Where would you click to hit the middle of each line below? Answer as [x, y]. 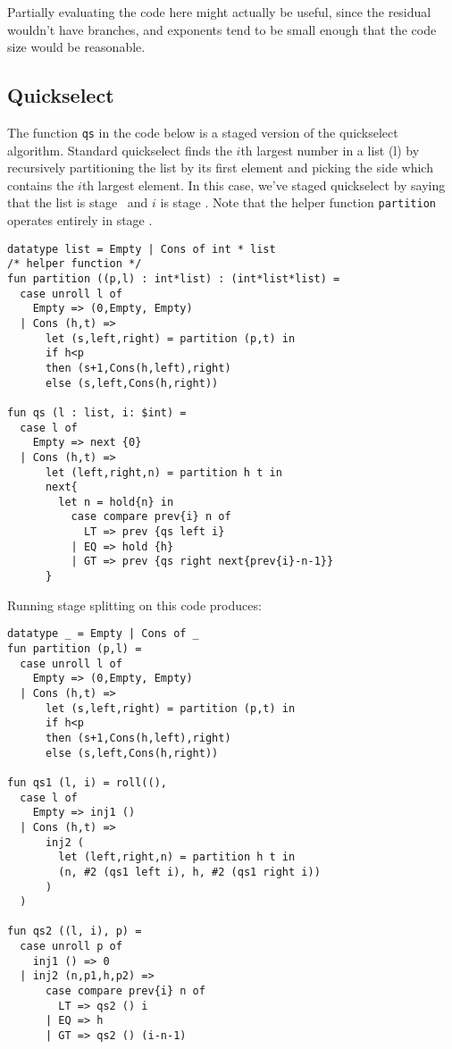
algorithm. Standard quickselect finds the [120, 150]
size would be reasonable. [76, 47]
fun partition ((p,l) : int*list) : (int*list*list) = [174, 278]
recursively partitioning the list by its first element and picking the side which [220, 168]
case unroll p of [71, 947]
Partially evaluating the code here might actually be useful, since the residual [219, 12]
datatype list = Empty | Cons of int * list [142, 249]
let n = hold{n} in [116, 502]
